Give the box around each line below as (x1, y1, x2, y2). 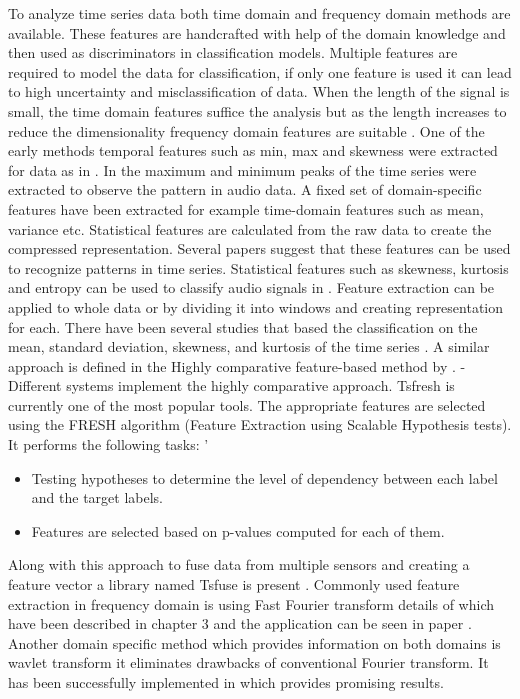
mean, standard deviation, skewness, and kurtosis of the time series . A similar (8, 336, 490, 357)
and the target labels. (31, 487, 163, 508)
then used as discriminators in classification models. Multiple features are (8, 42, 458, 63)
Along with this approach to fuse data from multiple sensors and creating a (8, 554, 470, 575)
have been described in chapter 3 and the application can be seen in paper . (8, 613, 472, 634)
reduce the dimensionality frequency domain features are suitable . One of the (8, 120, 485, 141)
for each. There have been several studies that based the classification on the (8, 316, 478, 337)
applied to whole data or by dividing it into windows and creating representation (8, 296, 504, 317)
